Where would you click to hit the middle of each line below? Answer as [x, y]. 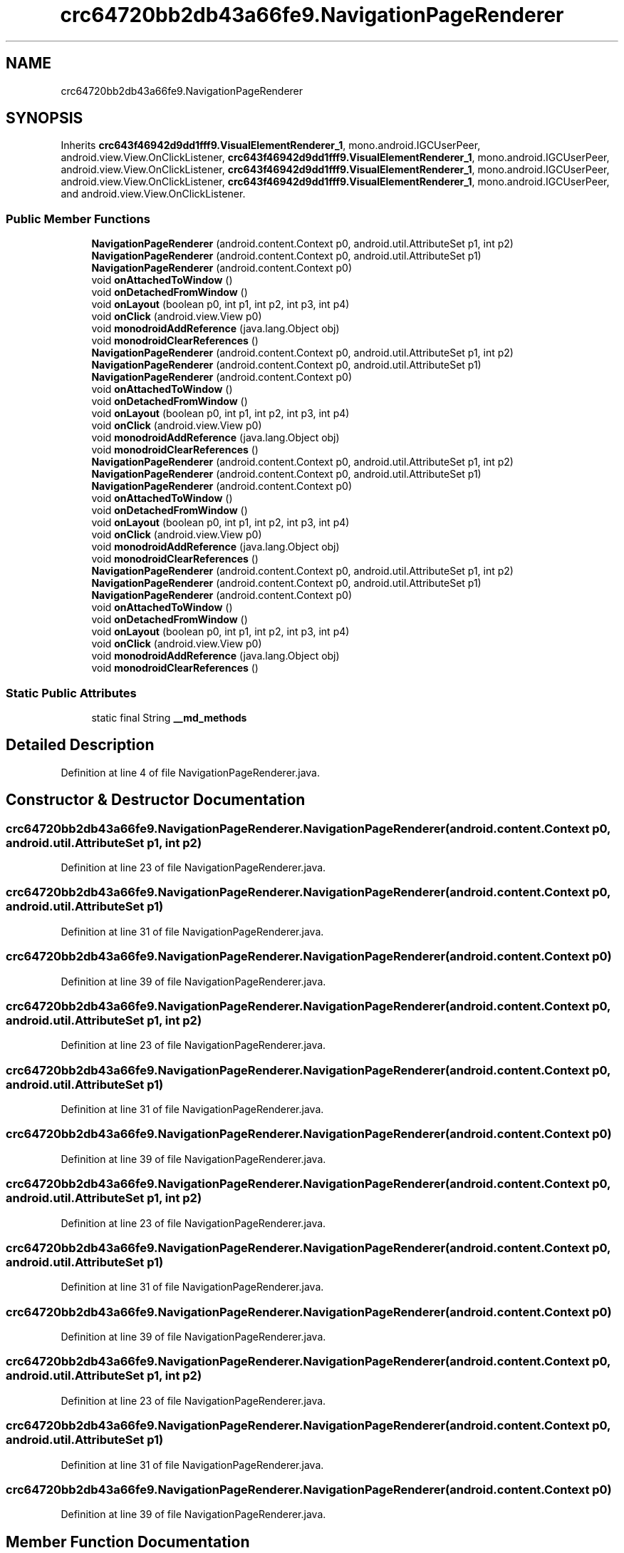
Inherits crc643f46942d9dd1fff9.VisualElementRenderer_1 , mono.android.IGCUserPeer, [271, 145]
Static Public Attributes [71, 693]
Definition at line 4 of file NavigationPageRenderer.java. [190, 772]
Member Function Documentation [128, 1542]
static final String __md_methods [169, 717]
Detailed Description [80, 745]
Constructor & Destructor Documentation [156, 800]
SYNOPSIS [45, 118]
